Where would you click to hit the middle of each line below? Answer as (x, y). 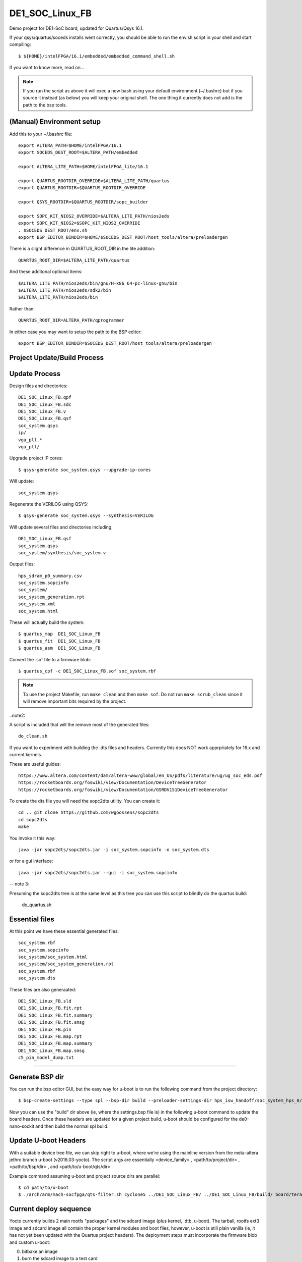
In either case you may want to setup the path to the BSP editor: (75, 332)
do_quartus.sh (37, 905)
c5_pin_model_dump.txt (46, 1058)
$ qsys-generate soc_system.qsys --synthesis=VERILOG (86, 516)
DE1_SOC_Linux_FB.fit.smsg (52, 1022)
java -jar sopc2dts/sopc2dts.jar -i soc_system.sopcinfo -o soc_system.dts (114, 850)
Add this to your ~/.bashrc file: (41, 134)
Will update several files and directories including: (61, 527)
